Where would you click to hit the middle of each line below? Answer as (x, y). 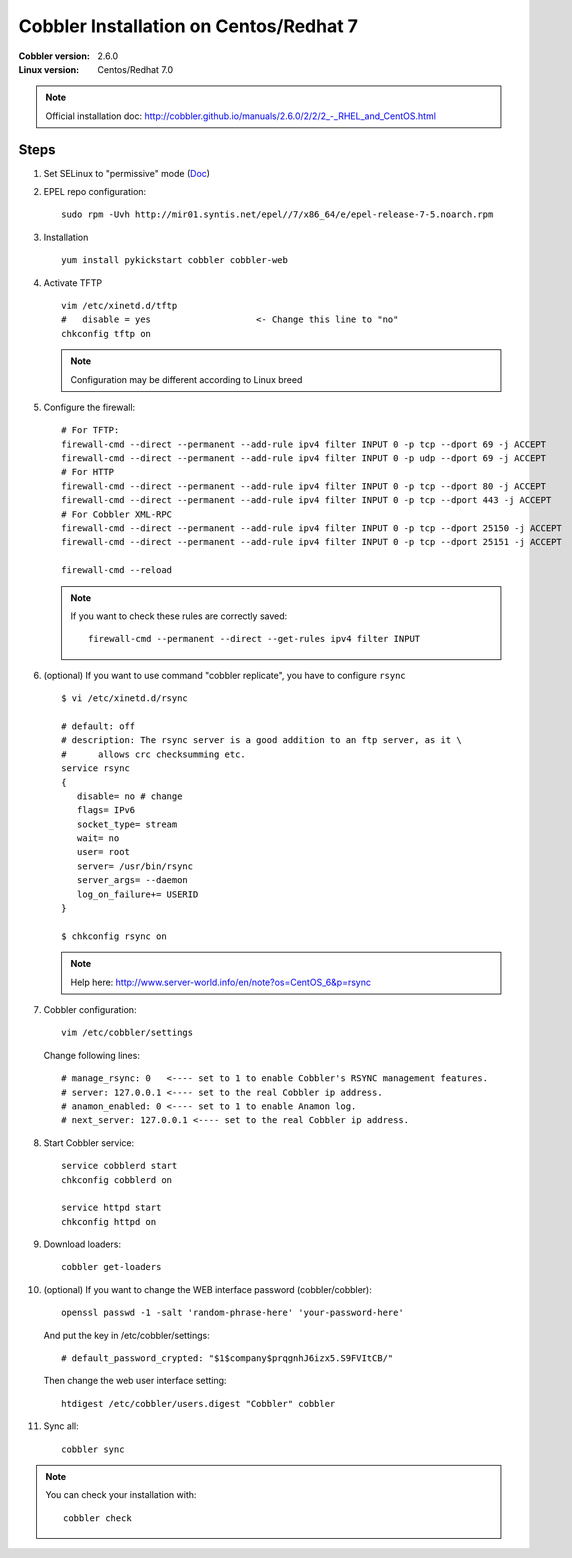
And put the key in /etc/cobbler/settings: (126, 1335)
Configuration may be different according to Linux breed (186, 379)
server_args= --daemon (132, 880)
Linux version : (49, 69)
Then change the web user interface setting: (135, 1381)
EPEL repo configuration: (95, 192)
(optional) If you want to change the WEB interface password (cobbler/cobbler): (207, 1289)
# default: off (98, 726)
